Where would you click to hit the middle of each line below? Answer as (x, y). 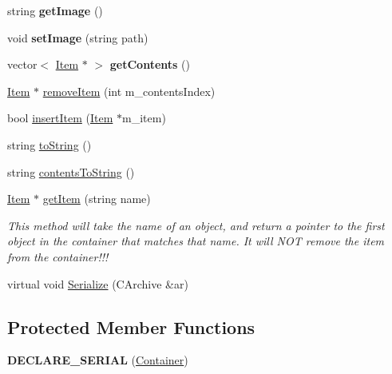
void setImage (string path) (78, 37)
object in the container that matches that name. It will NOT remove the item (196, 241)
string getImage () (55, 10)
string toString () (49, 144)
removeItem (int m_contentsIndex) (129, 91)
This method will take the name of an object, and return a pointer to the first (196, 225)
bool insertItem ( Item (60, 118)
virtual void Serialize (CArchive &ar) (98, 283)
